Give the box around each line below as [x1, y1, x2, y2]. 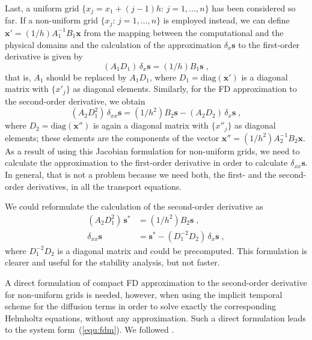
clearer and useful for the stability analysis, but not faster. [5, 256, 220, 269]
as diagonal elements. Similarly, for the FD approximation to [73, 82, 297, 95]
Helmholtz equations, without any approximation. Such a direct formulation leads [5, 311, 306, 324]
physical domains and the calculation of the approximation [5, 38, 221, 50]
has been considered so [212, 2, 296, 14]
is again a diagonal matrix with [93, 119, 209, 132]
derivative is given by [5, 50, 83, 62]
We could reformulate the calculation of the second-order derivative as [5, 200, 263, 213]
